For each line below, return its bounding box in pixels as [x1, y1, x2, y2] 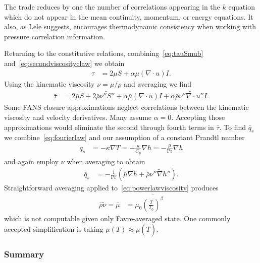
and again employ [4, 156, 59, 166]
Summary [4, 248, 44, 260]
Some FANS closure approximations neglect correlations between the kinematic [4, 102, 249, 112]
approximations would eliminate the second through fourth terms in [4, 121, 214, 132]
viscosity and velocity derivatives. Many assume [4, 112, 152, 122]
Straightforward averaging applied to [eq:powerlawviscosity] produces [4, 182, 219, 193]
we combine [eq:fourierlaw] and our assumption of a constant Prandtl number [4, 132, 245, 143]
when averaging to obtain [67, 156, 145, 166]
